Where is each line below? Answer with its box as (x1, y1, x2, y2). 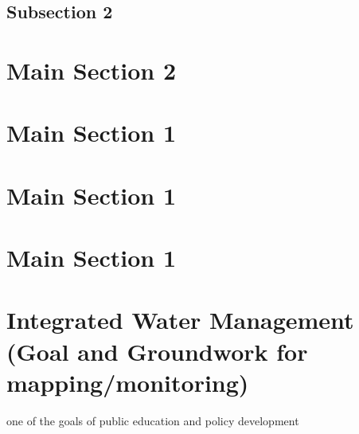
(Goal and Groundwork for (6, 334, 308, 367)
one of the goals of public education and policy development (6, 412, 299, 428)
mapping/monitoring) (6, 366, 249, 398)
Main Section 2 (6, 53, 176, 86)
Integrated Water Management (6, 303, 354, 336)
